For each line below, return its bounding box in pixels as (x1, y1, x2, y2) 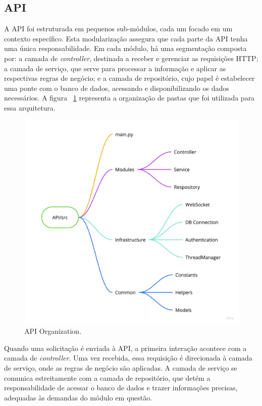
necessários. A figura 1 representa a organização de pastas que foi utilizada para (4, 92, 255, 103)
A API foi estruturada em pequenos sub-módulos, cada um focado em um (4, 23, 233, 34)
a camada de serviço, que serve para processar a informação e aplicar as (4, 63, 226, 73)
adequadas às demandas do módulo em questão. (4, 392, 152, 402)
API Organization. (24, 326, 82, 336)
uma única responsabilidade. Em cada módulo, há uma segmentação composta (4, 43, 247, 54)
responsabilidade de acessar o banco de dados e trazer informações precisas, (4, 382, 238, 393)
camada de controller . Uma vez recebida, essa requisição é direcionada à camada (4, 352, 252, 363)
